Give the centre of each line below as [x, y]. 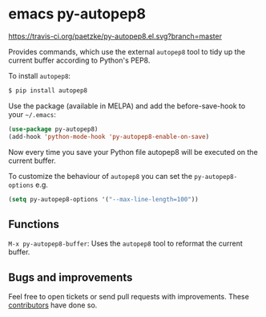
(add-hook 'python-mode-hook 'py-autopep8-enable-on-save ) [109, 136]
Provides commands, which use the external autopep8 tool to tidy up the [127, 51]
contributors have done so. [53, 305]
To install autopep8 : [39, 75]
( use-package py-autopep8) [53, 129]
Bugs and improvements [71, 277]
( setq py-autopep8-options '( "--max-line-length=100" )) [103, 199]
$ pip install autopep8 [48, 90]
